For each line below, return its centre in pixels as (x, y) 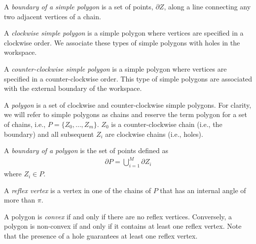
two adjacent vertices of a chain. (53, 16)
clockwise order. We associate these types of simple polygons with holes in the (122, 42)
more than (20, 200)
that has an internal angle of (203, 190)
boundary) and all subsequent (49, 134)
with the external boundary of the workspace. (73, 88)
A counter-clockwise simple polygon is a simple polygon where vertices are (115, 68)
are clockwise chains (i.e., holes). (154, 134)
